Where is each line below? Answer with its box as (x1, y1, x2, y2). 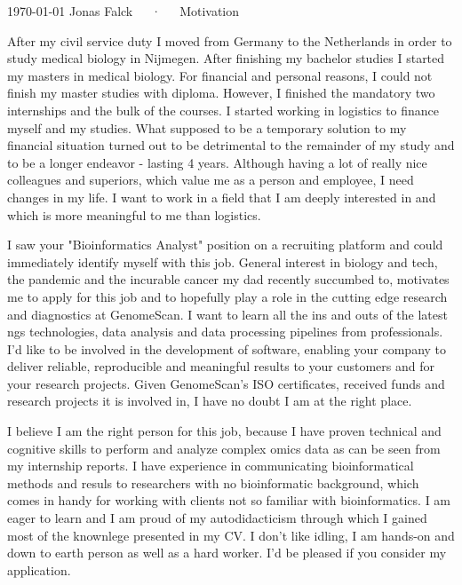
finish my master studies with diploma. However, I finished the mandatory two (7, 83, 435, 102)
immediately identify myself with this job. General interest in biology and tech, (7, 252, 438, 271)
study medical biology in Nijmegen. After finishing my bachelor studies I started (7, 49, 445, 67)
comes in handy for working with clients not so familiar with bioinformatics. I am (7, 491, 451, 510)
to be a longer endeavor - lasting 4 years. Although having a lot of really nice (7, 153, 427, 171)
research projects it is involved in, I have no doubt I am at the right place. (7, 391, 412, 410)
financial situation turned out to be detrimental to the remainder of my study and (7, 136, 455, 154)
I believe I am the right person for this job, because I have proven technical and (7, 422, 442, 440)
